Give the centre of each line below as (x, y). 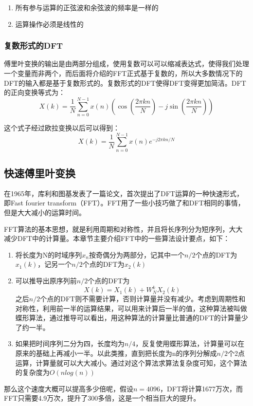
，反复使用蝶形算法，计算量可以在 (190, 343)
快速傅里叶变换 (40, 173)
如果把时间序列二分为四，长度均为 (70, 343)
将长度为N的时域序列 (49, 254)
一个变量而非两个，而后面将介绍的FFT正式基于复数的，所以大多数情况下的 (123, 73)
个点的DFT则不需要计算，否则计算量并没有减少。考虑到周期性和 (143, 299)
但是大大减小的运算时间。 (45, 212)
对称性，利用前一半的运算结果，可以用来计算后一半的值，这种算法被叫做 (131, 308)
